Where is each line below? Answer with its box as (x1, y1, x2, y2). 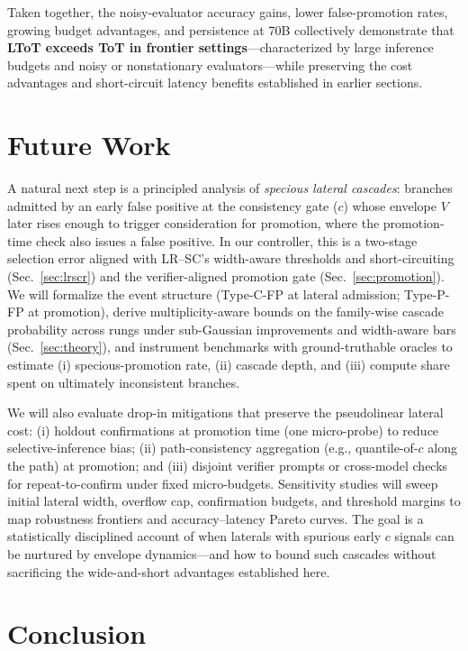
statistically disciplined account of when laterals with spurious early (7, 527, 382, 546)
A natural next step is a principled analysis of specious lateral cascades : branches (7, 179, 453, 197)
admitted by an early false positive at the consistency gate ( (7, 196, 338, 215)
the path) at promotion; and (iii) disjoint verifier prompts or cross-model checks (7, 456, 448, 474)
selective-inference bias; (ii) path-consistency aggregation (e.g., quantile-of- (7, 438, 418, 457)
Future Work (7, 126, 171, 163)
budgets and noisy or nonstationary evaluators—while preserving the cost (7, 55, 413, 74)
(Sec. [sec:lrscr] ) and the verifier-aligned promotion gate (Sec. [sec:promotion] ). (7, 267, 445, 286)
